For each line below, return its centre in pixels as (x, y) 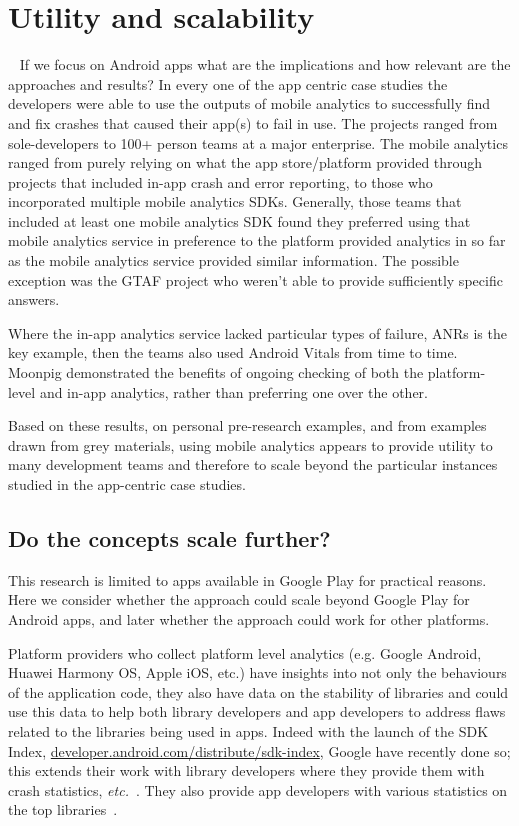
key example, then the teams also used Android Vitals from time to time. (233, 352)
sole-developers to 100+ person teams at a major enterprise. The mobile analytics (258, 142)
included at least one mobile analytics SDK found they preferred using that (239, 220)
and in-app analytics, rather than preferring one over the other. (233, 391)
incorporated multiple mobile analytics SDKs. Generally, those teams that (235, 201)
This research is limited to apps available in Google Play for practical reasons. (247, 579)
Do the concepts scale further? (169, 537)
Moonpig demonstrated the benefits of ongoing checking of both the (216, 372)
